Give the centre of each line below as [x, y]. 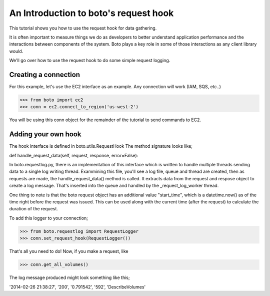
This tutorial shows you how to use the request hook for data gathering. [83, 28]
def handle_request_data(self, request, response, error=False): [74, 155]
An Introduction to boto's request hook [91, 13]
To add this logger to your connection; [49, 218]
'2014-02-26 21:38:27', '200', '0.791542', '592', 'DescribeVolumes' [77, 287]
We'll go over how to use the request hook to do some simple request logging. [90, 61]
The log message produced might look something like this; [69, 277]
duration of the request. [34, 209]
